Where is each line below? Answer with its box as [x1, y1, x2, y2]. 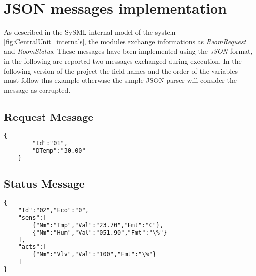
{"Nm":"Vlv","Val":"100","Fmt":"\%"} [32, 251, 156, 258]
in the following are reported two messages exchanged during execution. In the [4, 55, 242, 66]
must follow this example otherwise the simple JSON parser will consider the [4, 75, 237, 85]
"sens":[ [18, 214, 46, 221]
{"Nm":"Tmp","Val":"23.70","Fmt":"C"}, [32, 221, 164, 229]
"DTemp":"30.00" [32, 147, 85, 155]
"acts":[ [18, 243, 46, 251]
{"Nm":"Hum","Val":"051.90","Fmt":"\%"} [32, 229, 167, 236]
